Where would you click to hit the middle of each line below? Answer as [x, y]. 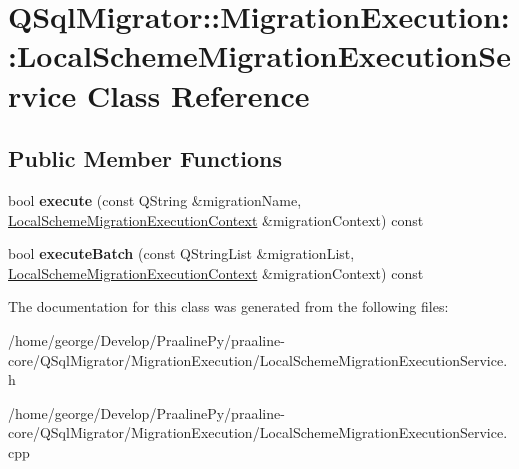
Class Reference [198, 94]
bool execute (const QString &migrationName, [155, 199]
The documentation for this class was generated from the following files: [228, 306]
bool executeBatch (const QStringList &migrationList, [181, 253]
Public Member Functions [145, 158]
